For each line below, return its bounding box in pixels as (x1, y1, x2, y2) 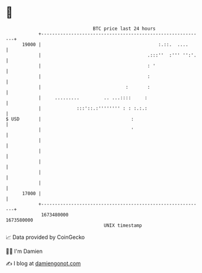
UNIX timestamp (103, 222, 142, 229)
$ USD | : (5, 116, 134, 122)
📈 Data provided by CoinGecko (5, 233, 85, 241)
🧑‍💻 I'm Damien (5, 247, 43, 255)
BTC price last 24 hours (92, 26, 156, 32)
